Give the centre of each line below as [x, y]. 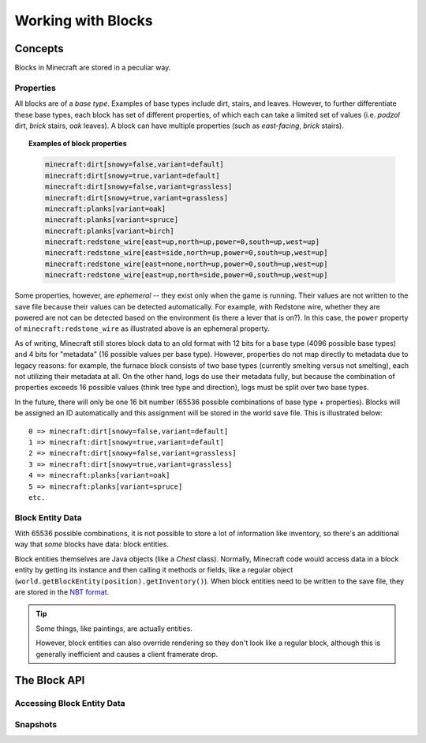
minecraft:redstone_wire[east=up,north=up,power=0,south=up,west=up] [182, 242]
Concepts [39, 49]
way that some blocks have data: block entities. [92, 544]
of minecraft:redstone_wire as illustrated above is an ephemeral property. [142, 328]
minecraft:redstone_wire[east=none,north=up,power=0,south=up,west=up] [186, 264]
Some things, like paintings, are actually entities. [114, 629]
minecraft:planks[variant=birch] [109, 231]
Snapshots [36, 724]
